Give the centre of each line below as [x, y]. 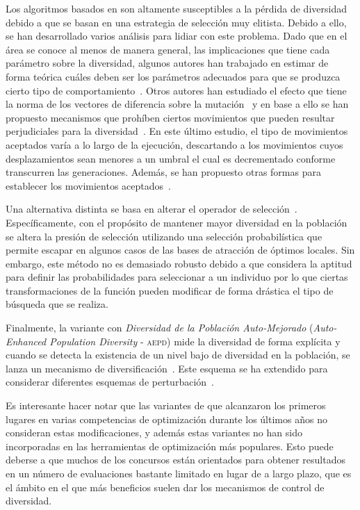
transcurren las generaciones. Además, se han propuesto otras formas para [163, 172]
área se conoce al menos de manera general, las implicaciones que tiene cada [168, 49]
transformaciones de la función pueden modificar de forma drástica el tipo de [170, 290]
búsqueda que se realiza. [57, 304]
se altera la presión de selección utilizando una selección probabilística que [164, 236]
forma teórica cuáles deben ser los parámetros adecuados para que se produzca [173, 76]
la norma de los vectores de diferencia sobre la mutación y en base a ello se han [177, 104]
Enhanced [26, 341]
